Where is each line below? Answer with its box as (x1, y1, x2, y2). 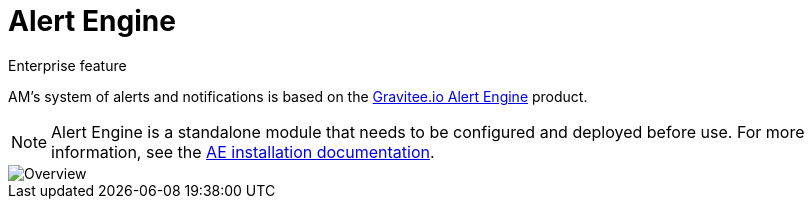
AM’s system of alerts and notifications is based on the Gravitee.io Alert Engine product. (8, 87, 588, 105)
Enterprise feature (8, 56, 127, 74)
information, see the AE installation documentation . (51, 141, 435, 162)
